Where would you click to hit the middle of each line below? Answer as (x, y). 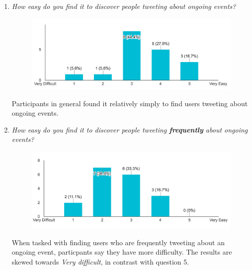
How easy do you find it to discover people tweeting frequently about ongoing (130, 129)
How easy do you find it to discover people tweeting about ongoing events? (124, 6)
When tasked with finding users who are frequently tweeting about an (118, 242)
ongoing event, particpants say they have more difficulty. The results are (122, 252)
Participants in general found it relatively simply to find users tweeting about (130, 103)
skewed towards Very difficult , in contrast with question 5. (100, 261)
